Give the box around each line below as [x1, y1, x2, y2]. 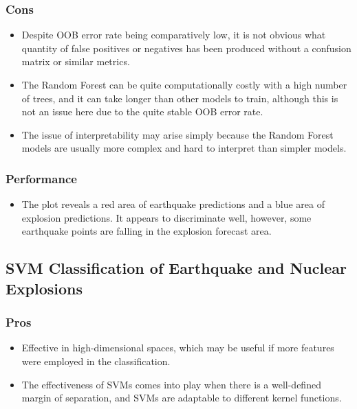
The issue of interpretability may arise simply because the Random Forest [21, 127, 334, 141]
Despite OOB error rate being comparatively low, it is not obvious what [21, 27, 326, 42]
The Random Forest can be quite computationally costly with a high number [21, 78, 347, 91]
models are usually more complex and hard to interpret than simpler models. [21, 141, 347, 155]
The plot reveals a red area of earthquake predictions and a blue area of [21, 197, 325, 211]
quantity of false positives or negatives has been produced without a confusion [21, 40, 351, 55]
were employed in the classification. [21, 353, 171, 368]
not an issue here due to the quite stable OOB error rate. [21, 104, 263, 119]
